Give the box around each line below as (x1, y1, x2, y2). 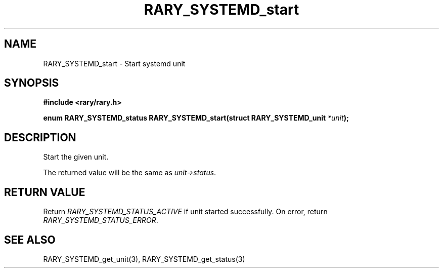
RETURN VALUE (4, 185, 85, 199)
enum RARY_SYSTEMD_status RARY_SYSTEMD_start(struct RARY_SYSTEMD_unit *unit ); (43, 113, 349, 123)
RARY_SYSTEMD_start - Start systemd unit (43, 59, 186, 68)
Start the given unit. (43, 152, 109, 162)
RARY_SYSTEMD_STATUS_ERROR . (43, 216, 158, 225)
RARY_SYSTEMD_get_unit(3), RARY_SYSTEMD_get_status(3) (43, 254, 245, 263)
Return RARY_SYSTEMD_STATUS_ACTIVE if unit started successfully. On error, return (43, 207, 328, 216)
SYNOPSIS (4, 76, 59, 90)
